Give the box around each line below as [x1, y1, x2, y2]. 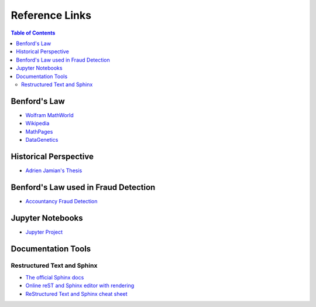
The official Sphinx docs [25, 274, 84, 281]
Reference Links [11, 9, 92, 22]
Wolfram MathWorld [25, 111, 74, 118]
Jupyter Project [25, 228, 63, 236]
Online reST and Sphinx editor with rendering [25, 282, 135, 289]
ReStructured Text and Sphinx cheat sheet [25, 290, 128, 297]
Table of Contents [11, 29, 56, 36]
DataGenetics [25, 136, 59, 143]
